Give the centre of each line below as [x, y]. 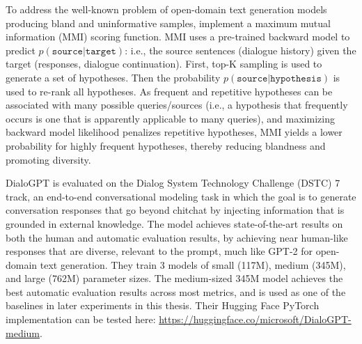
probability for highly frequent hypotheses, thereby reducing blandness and [166, 145]
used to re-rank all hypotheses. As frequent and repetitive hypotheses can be [169, 91]
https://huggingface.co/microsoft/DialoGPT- [255, 319]
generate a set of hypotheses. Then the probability [113, 77]
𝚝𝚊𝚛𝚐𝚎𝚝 [101, 51]
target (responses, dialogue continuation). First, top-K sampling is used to [164, 64]
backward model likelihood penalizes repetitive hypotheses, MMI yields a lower [174, 132]
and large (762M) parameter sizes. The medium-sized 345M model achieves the [174, 278]
